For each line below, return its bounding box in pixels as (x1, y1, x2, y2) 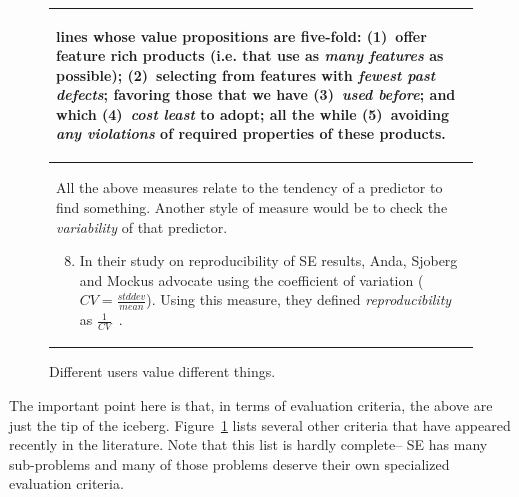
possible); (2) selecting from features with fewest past (56, 64, 436, 85)
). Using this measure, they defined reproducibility (146, 289, 452, 310)
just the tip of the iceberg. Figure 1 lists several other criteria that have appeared (9, 414, 511, 435)
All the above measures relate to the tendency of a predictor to (56, 177, 443, 198)
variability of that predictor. (56, 216, 228, 237)
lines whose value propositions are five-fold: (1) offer (56, 25, 427, 46)
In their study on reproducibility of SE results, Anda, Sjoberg (79, 250, 458, 271)
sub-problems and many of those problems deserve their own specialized (9, 453, 450, 474)
